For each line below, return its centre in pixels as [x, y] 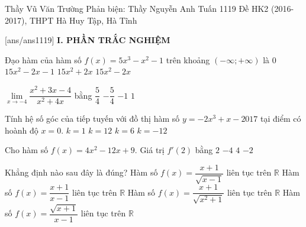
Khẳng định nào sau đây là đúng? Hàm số [81, 172]
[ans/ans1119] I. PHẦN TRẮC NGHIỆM [88, 40]
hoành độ [22, 130]
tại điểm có [281, 119]
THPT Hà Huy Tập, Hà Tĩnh [83, 20]
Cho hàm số [27, 150]
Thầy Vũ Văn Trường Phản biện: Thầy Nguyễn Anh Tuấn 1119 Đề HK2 [137, 8]
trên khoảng [188, 59]
